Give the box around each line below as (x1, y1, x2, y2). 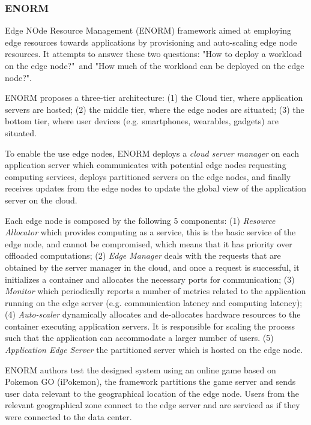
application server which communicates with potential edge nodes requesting (5, 158, 286, 171)
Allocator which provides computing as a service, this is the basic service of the (5, 226, 296, 238)
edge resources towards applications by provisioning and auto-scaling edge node (5, 35, 297, 48)
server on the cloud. (5, 193, 77, 206)
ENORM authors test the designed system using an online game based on (5, 363, 276, 376)
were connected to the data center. (5, 411, 132, 423)
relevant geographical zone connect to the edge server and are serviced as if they (5, 399, 300, 411)
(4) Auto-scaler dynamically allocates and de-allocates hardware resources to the (5, 308, 301, 321)
